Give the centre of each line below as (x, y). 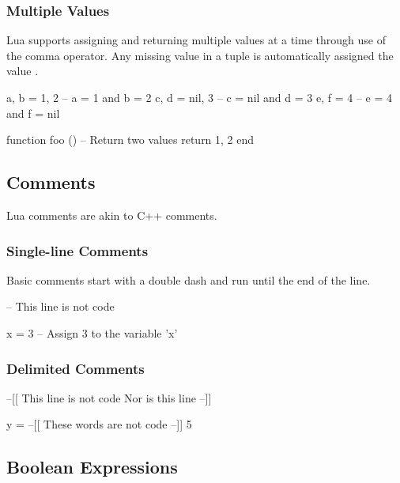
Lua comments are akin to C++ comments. (112, 215)
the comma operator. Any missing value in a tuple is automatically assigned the (200, 55)
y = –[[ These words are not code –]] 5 (99, 424)
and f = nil (33, 113)
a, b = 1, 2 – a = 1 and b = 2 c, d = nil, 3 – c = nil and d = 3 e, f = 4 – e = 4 (199, 97)
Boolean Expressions (92, 467)
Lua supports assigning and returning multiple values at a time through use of (196, 40)
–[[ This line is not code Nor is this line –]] (109, 397)
